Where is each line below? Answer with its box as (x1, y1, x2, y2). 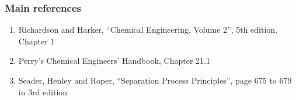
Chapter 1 (18, 35, 55, 47)
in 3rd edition (18, 85, 68, 98)
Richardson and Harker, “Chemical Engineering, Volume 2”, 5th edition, (18, 23, 278, 36)
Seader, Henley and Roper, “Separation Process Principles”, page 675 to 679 (18, 74, 292, 86)
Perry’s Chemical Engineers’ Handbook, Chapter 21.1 (18, 54, 210, 67)
